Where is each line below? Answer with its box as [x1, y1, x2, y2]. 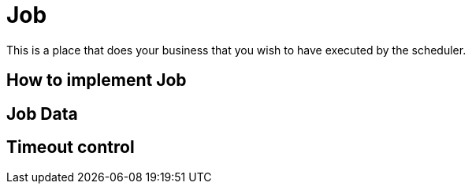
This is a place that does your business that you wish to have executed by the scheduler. [6, 43, 466, 57]
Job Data [6, 103, 78, 124]
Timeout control [6, 137, 135, 158]
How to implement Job [6, 70, 187, 91]
